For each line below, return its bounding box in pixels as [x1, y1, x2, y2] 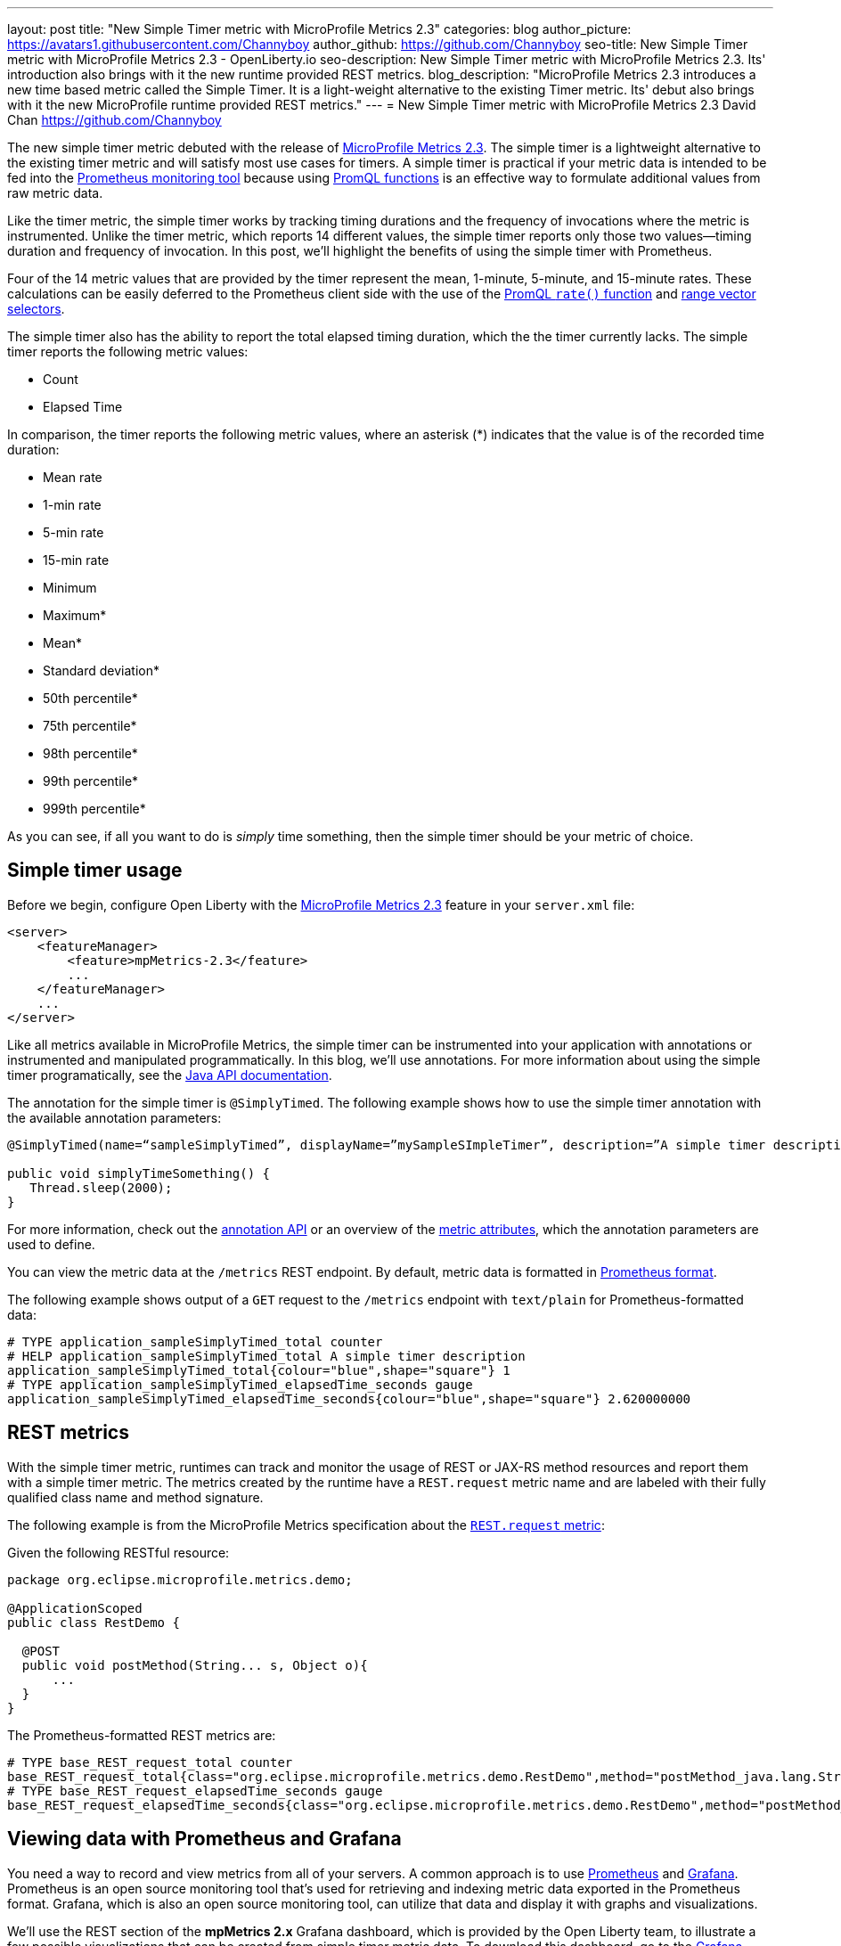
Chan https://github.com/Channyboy [7, 112, 222, 127]
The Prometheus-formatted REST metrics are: [7, 1727, 276, 1743]
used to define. [7, 1236, 95, 1252]
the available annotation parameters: [7, 1109, 222, 1125]
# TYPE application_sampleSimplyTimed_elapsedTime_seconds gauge [7, 1377, 473, 1392]
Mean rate [43, 470, 102, 485]
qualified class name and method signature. [7, 1489, 264, 1505]
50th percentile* [43, 691, 138, 706]
